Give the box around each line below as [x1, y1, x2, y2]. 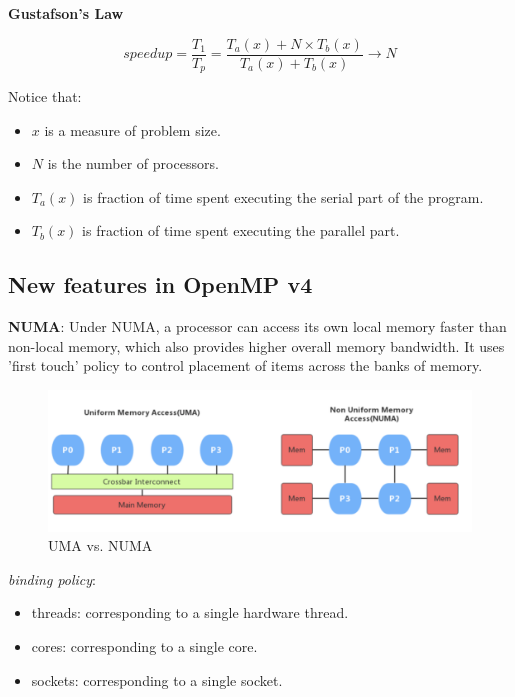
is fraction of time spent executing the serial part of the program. [83, 186, 484, 207]
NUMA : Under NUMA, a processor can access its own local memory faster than [8, 316, 507, 337]
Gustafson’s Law [8, 3, 124, 23]
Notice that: [8, 86, 82, 107]
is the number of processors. [47, 153, 219, 174]
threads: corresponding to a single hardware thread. [31, 602, 349, 623]
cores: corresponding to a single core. [31, 636, 258, 657]
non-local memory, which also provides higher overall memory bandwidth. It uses [8, 335, 505, 356]
